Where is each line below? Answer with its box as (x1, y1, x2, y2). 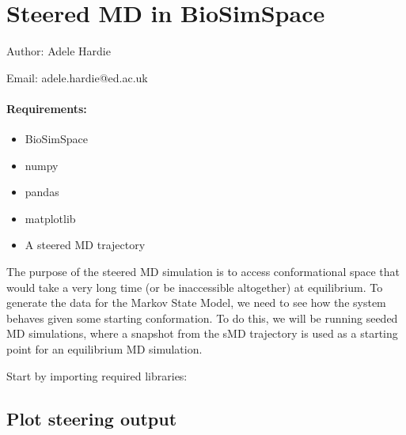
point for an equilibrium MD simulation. (6, 341, 203, 357)
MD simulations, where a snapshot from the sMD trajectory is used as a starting (6, 325, 398, 342)
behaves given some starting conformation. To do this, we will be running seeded (6, 309, 398, 326)
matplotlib (25, 210, 76, 226)
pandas (25, 183, 59, 200)
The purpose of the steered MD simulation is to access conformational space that (6, 263, 400, 280)
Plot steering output (6, 406, 177, 430)
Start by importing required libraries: (6, 367, 188, 384)
